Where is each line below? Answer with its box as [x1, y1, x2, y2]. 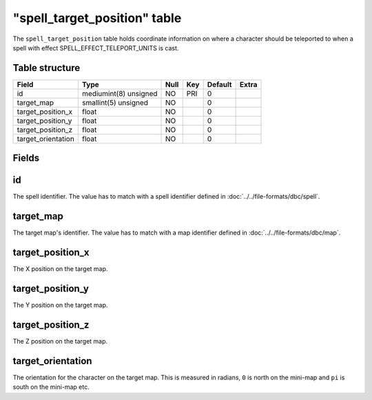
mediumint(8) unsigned [81, 88, 158, 98]
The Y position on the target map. [12, 301, 108, 310]
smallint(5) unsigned [81, 97, 148, 107]
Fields [12, 152, 40, 164]
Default [207, 79, 232, 89]
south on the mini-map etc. [12, 383, 90, 391]
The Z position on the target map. [12, 337, 108, 345]
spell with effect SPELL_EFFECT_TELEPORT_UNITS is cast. [12, 43, 179, 52]
